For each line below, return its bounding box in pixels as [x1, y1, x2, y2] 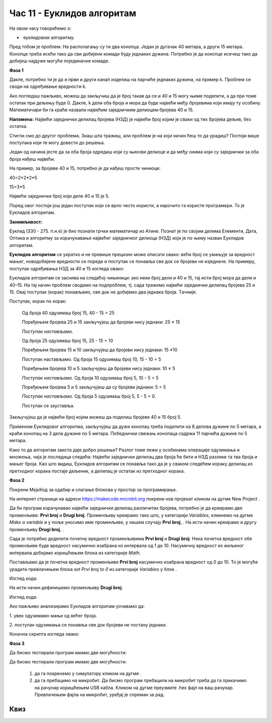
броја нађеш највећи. [9, 156, 55, 162]
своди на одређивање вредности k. [9, 83, 87, 89]
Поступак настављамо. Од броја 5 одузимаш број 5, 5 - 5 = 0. [22, 393, 156, 399]
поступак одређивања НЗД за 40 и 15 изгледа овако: [9, 265, 124, 271]
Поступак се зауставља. [22, 402, 75, 409]
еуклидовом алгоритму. [23, 34, 75, 40]
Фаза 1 [9, 67, 24, 73]
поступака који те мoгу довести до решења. [9, 139, 105, 146]
